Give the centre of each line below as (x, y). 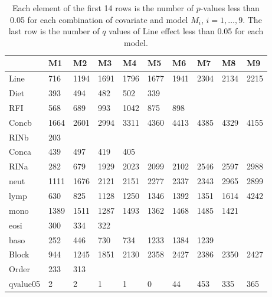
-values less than (230, 8)
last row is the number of (54, 31)
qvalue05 (24, 284)
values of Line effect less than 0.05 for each (186, 31)
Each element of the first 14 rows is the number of (103, 8)
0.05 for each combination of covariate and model (99, 19)
